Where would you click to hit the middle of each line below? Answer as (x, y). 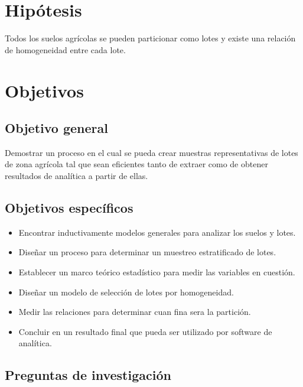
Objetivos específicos (69, 208)
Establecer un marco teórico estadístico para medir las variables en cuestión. (157, 272)
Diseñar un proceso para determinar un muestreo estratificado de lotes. (147, 252)
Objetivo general (56, 128)
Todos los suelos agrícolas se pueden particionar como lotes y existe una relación (150, 38)
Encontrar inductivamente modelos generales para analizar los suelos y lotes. (157, 232)
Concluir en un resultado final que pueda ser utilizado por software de (145, 331)
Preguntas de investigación (88, 375)
